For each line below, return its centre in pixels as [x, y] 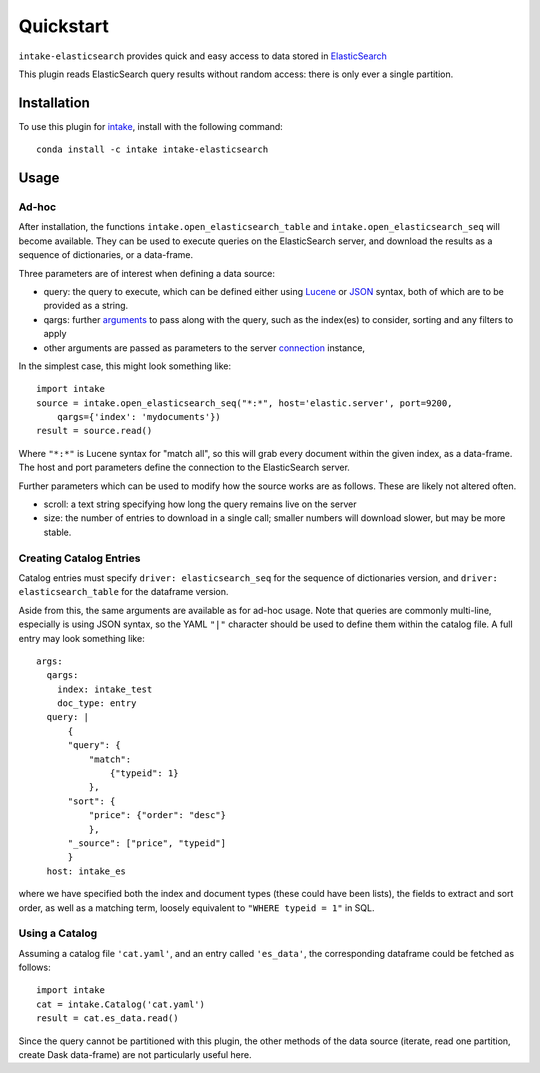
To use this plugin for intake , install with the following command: [151, 126]
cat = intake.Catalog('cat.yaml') [120, 1004]
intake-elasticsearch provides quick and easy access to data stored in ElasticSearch [202, 56]
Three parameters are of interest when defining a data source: [146, 273]
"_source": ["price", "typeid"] [147, 843]
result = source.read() [94, 431]
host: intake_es [86, 871]
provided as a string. [86, 306]
